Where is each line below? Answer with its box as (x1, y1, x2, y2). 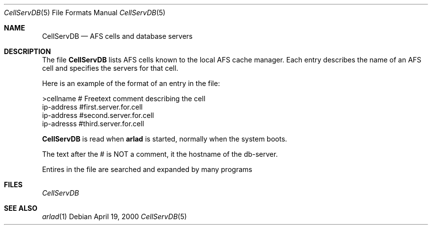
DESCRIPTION (4, 47, 51, 56)
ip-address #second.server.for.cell (42, 111, 154, 119)
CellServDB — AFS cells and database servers (42, 32, 193, 40)
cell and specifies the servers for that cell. (42, 64, 179, 72)
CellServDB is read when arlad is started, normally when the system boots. (42, 135, 288, 143)
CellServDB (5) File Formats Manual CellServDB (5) (4, 8, 166, 17)
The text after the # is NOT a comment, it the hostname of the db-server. (42, 150, 278, 158)
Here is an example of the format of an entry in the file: (42, 79, 220, 87)
